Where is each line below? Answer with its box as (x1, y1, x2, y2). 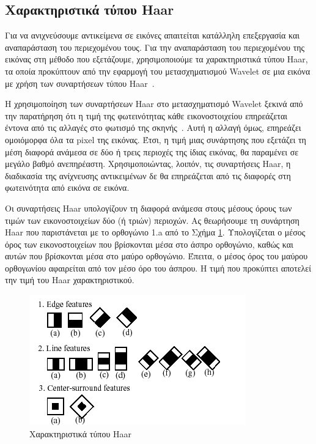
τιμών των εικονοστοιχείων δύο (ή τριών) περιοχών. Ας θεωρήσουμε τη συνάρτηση (5, 213, 299, 226)
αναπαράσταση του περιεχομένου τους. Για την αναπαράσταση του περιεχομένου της (5, 40, 305, 53)
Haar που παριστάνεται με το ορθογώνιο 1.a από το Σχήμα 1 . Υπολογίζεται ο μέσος (5, 226, 306, 239)
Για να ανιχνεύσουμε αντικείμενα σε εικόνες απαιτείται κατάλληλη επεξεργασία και (5, 29, 300, 42)
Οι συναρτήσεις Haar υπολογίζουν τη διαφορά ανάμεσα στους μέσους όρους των (5, 201, 292, 214)
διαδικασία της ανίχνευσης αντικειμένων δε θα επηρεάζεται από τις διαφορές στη (5, 169, 291, 182)
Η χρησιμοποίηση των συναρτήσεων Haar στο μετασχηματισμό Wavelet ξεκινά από (5, 97, 303, 110)
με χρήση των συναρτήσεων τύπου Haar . (5, 76, 155, 89)
